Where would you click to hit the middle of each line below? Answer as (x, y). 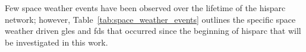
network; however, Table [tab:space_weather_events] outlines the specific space (150, 19)
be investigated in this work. (56, 42)
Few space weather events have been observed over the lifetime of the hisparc (145, 8)
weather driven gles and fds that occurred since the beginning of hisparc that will (153, 31)
